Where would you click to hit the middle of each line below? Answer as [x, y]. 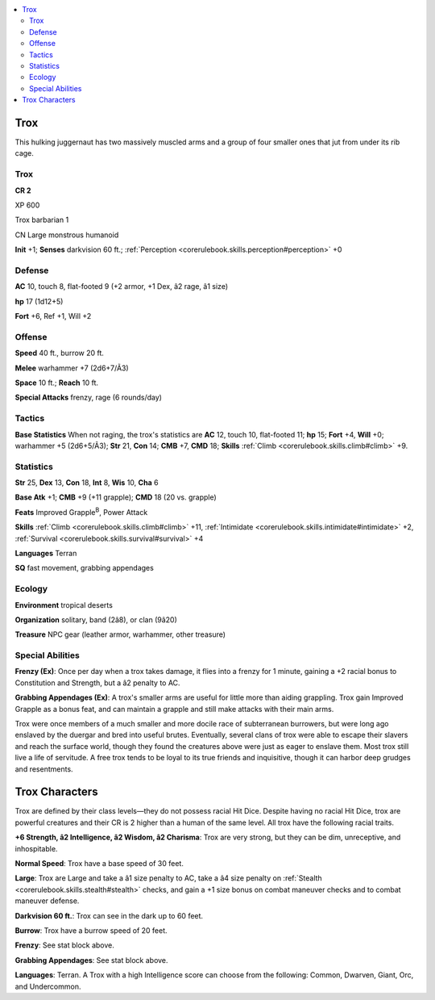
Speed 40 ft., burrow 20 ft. [60, 353]
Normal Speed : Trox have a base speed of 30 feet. [99, 864]
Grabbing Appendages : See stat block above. [91, 960]
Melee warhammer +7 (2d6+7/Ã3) [72, 368]
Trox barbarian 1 [42, 220]
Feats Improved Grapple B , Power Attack [81, 511]
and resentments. [44, 769]
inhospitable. [36, 848]
